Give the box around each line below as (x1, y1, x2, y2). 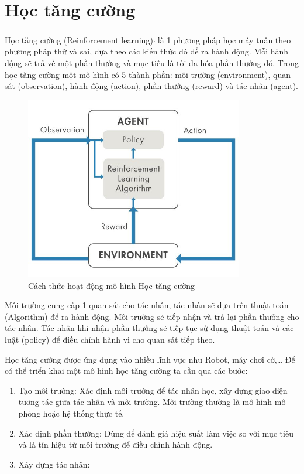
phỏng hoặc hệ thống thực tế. (18, 407, 125, 420)
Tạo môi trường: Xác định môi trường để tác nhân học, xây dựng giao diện (18, 384, 288, 396)
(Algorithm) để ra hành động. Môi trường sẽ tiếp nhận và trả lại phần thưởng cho (5, 310, 299, 322)
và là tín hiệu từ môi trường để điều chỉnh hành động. (18, 438, 213, 451)
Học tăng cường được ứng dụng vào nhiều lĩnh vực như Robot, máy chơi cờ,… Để (5, 353, 295, 365)
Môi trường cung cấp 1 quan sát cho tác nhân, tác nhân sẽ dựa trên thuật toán (5, 299, 289, 311)
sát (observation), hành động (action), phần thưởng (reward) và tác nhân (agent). (5, 80, 298, 92)
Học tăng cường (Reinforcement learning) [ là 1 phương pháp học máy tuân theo (5, 32, 291, 46)
